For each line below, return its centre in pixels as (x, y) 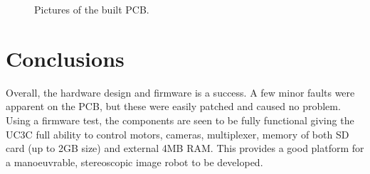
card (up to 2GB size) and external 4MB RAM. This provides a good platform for (185, 148)
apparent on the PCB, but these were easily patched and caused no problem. (173, 106)
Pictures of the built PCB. (92, 9)
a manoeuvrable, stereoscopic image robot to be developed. (134, 162)
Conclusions (65, 58)
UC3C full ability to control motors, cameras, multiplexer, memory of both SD (178, 134)
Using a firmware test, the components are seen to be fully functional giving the (180, 120)
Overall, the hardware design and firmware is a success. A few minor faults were (180, 92)
